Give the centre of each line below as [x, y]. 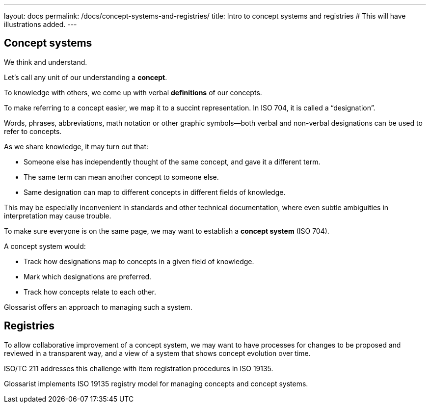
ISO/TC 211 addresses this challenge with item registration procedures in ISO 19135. [139, 368]
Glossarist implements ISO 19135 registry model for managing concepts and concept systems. [156, 383]
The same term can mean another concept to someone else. [121, 177]
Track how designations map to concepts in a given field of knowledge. [139, 261]
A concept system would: [45, 246]
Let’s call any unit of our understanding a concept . [86, 77]
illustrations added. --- [40, 24]
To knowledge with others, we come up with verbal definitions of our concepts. [133, 92]
